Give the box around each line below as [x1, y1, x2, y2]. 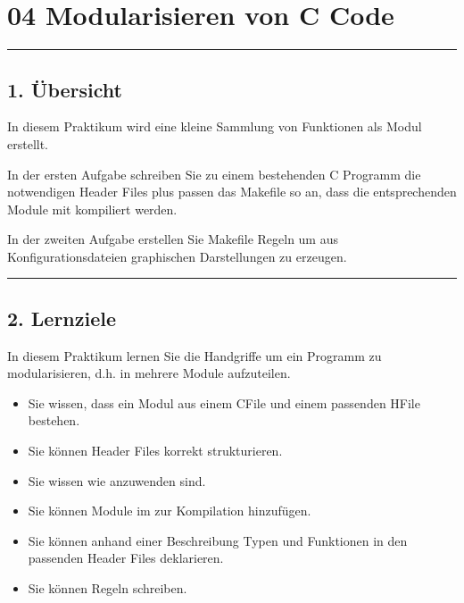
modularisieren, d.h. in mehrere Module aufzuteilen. [7, 364, 291, 382]
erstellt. [7, 134, 49, 153]
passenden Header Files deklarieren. [28, 549, 224, 567]
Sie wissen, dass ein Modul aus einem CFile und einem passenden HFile [28, 393, 420, 412]
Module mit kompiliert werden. [7, 199, 178, 218]
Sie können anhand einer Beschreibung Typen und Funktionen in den [28, 531, 408, 549]
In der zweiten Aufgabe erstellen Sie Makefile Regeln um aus [7, 230, 338, 248]
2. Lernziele [7, 304, 117, 331]
